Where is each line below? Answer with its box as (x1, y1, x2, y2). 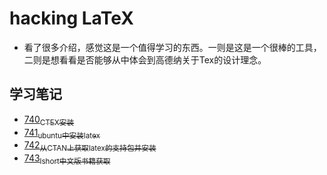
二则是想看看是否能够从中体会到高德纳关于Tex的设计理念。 (23, 53, 267, 66)
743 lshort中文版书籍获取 (23, 152, 111, 166)
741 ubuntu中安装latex (23, 126, 101, 141)
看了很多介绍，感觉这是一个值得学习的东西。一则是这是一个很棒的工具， (23, 41, 322, 53)
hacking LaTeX (9, 7, 134, 30)
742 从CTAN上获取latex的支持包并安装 (23, 139, 157, 154)
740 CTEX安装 (23, 113, 75, 127)
